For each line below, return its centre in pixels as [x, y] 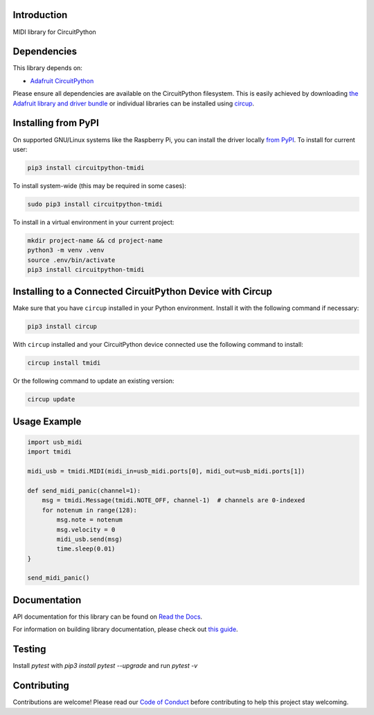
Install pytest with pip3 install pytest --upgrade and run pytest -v [105, 666]
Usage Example [47, 421]
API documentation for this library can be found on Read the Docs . [108, 617]
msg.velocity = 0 [86, 529]
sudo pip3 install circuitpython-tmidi [95, 204]
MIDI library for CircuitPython [54, 32]
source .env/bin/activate [71, 260]
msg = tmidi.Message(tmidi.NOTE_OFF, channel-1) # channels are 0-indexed [173, 500]
